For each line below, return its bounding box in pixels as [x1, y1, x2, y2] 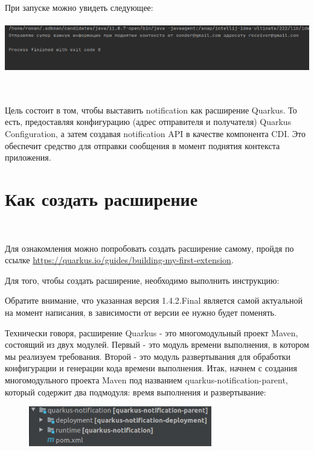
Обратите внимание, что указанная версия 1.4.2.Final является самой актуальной [5, 294, 303, 307]
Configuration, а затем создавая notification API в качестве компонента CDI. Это [5, 127, 306, 140]
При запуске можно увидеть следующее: [5, 1, 153, 13]
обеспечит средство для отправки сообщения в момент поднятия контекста [5, 139, 280, 152]
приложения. [5, 151, 51, 164]
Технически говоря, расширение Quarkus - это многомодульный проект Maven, [5, 326, 298, 339]
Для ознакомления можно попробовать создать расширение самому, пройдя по [5, 241, 294, 254]
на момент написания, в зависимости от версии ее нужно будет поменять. [5, 305, 277, 318]
